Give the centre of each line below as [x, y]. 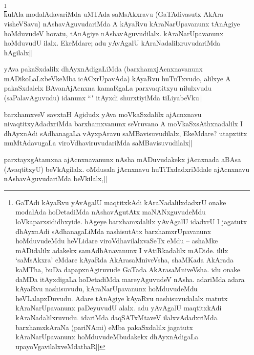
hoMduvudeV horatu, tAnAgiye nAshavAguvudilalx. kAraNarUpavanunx [114, 33]
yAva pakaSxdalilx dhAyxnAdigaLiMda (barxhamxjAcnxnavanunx [103, 69]
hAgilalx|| [19, 52]
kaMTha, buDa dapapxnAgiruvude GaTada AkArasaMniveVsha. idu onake [128, 269]
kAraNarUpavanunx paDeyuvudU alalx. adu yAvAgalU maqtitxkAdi [118, 308]
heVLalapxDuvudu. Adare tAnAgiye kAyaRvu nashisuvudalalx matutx [121, 298]
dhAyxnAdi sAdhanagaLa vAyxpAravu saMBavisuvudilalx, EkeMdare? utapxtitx [126, 133]
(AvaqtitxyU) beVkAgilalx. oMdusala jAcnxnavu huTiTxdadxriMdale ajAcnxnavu [127, 169]
